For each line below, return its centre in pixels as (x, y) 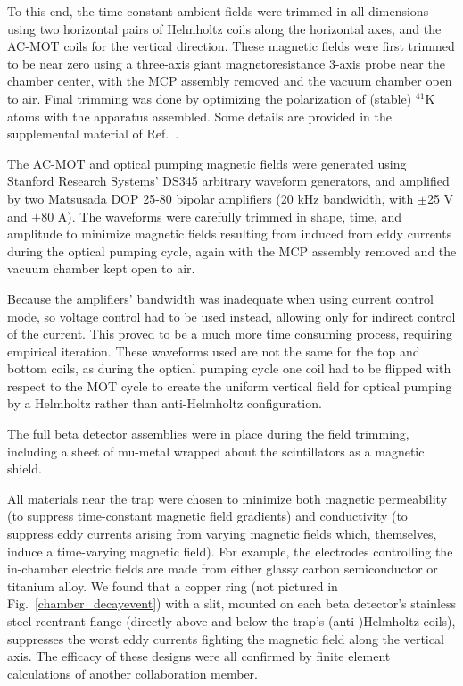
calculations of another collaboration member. (132, 673)
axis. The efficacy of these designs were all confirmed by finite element (199, 656)
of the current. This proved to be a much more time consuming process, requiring (230, 334)
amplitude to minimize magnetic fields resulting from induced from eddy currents (230, 234)
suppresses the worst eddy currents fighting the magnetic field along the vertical (226, 638)
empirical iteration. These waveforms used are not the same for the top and (214, 351)
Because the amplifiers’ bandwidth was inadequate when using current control (220, 298)
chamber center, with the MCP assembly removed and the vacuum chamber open (230, 81)
